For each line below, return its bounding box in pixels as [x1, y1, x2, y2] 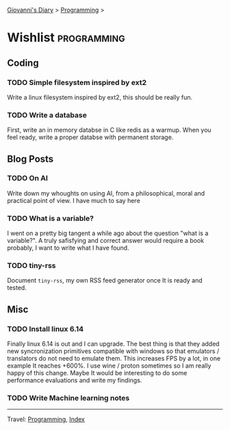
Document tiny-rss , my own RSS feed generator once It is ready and [7, 276, 203, 285]
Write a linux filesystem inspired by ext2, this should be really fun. [7, 93, 193, 101]
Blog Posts [7, 153, 54, 165]
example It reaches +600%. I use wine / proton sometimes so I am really [7, 361, 212, 370]
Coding [7, 57, 39, 69]
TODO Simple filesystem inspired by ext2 [7, 77, 147, 87]
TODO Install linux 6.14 [7, 324, 84, 333]
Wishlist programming [7, 30, 125, 45]
